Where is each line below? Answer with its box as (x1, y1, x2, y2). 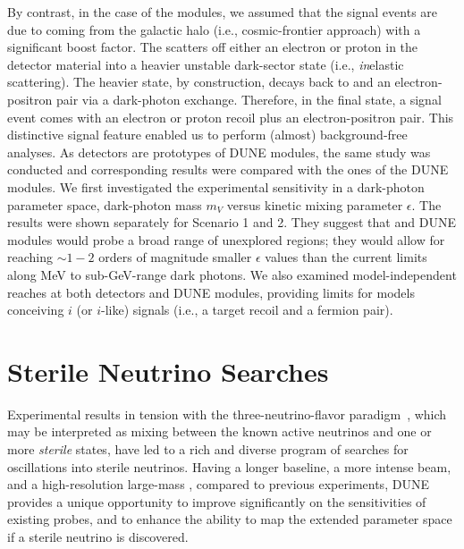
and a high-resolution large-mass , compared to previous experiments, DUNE (7, 475, 429, 494)
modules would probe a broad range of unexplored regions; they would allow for (7, 230, 445, 249)
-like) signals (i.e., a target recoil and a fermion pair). (101, 300, 393, 319)
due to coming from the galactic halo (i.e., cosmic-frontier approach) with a (7, 20, 421, 38)
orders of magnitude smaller (98, 248, 252, 266)
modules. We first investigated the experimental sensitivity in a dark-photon (7, 177, 425, 196)
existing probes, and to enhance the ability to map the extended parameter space (7, 510, 452, 528)
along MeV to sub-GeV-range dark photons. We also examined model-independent (7, 265, 457, 283)
